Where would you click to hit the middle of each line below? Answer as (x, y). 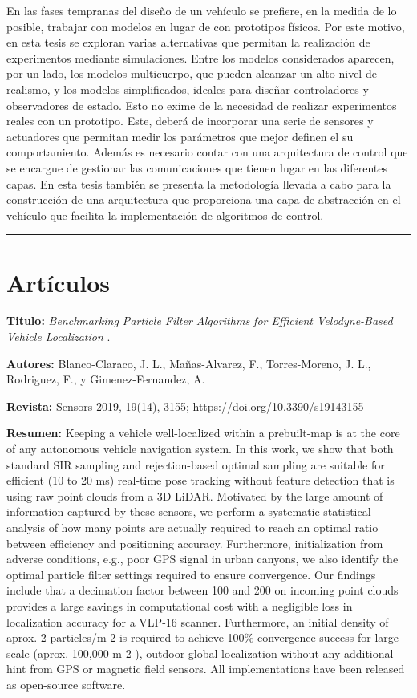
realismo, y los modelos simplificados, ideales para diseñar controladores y (188, 89)
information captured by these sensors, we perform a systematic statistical (189, 511)
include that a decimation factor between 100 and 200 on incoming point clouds (202, 590)
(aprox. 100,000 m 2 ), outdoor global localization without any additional (213, 653)
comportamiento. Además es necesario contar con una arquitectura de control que (207, 152)
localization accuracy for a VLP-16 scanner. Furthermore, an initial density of (198, 621)
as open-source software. (66, 684)
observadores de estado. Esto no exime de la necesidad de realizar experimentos (202, 105)
